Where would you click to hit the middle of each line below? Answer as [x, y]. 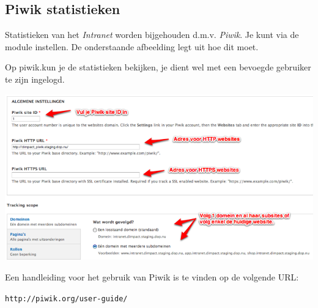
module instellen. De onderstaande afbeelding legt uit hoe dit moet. [132, 46]
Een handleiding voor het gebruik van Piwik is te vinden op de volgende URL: [152, 277]
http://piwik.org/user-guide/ [66, 299]
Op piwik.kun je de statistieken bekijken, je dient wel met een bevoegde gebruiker [158, 67]
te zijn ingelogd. [35, 79]
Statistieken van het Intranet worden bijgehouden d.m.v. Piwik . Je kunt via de [152, 35]
